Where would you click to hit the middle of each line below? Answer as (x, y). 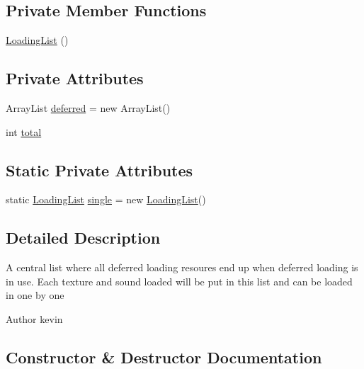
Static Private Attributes (99, 170)
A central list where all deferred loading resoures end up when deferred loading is (182, 267)
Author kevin (34, 318)
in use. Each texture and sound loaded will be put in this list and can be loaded (179, 281)
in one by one (35, 295)
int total (24, 131)
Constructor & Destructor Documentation (164, 357)
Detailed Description (83, 238)
